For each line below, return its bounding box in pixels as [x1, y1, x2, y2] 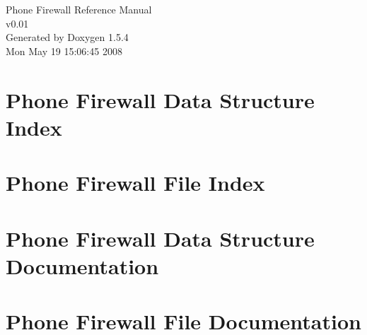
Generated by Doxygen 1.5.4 [6, 30, 129, 45]
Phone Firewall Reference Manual [6, 2, 152, 16]
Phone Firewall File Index [6, 168, 265, 197]
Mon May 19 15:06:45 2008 [6, 43, 122, 58]
